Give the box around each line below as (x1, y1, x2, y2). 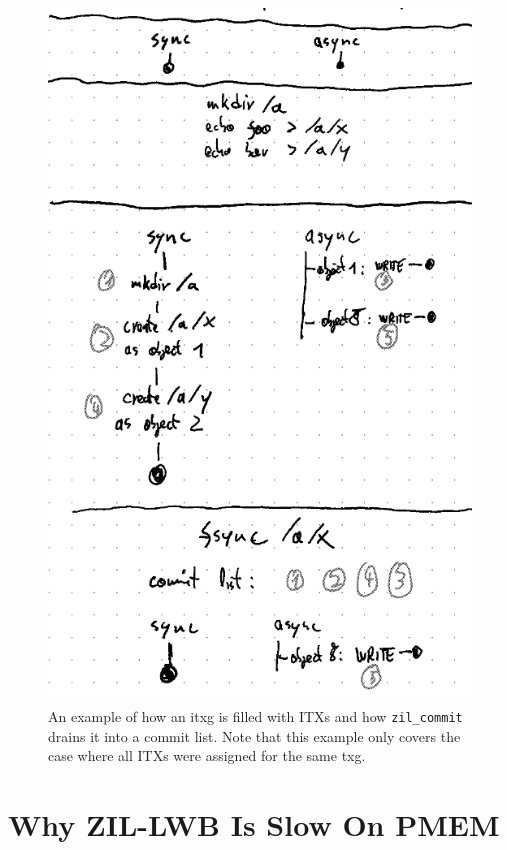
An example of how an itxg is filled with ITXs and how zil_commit (48, 706, 463, 727)
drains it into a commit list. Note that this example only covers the (48, 725, 461, 746)
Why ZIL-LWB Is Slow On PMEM (8, 804, 500, 845)
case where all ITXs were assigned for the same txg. (48, 745, 366, 766)
